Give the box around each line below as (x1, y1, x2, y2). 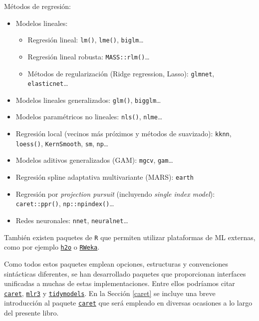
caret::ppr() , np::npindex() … (15, 198, 114, 209)
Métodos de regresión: (4, 1, 71, 11)
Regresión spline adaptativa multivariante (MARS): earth (15, 172, 194, 182)
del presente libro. (4, 308, 59, 318)
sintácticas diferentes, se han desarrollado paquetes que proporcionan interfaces (4, 268, 246, 279)
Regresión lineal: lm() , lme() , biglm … (27, 34, 144, 45)
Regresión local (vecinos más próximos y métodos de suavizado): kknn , (15, 128, 232, 139)
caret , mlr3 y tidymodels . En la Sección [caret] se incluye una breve (4, 288, 216, 298)
